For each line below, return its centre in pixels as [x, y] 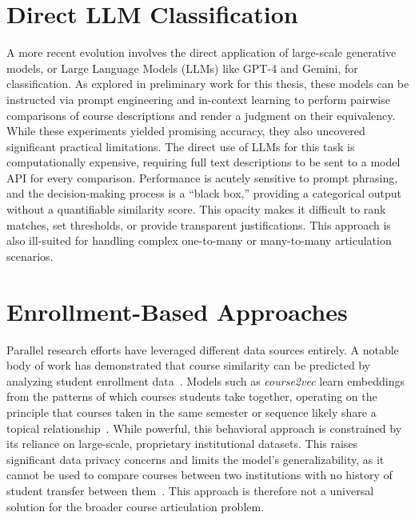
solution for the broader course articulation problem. [136, 506]
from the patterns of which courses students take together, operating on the [192, 396]
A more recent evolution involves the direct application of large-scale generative [202, 52]
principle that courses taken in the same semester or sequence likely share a [192, 412]
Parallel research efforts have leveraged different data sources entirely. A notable [203, 349]
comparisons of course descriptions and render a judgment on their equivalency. [201, 115]
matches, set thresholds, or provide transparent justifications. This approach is [199, 224]
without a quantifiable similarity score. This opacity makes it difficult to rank [196, 209]
